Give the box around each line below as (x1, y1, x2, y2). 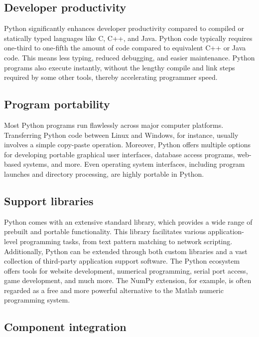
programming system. (4, 295, 70, 305)
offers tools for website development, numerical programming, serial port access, (4, 265, 248, 276)
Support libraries (4, 193, 94, 208)
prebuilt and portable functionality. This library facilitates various (4, 226, 206, 237)
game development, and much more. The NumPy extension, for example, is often (4, 275, 252, 286)
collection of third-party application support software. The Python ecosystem (4, 256, 240, 266)
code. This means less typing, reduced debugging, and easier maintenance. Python (4, 52, 255, 62)
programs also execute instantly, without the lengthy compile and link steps (4, 62, 235, 72)
